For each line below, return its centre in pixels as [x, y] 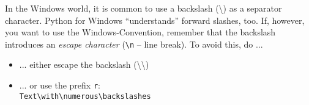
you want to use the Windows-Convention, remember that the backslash [140, 32]
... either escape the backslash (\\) [84, 64]
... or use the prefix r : [60, 85]
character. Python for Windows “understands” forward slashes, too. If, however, [155, 20]
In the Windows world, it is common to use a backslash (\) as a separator [143, 8]
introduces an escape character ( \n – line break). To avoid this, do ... [134, 44]
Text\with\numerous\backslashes [85, 96]
